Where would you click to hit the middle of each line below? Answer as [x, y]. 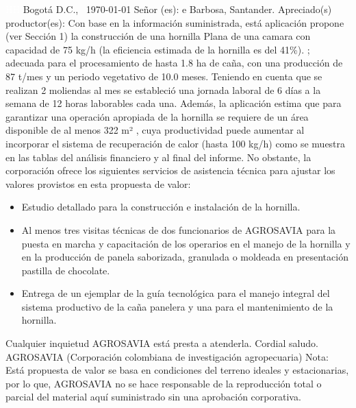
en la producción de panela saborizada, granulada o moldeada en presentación [185, 257]
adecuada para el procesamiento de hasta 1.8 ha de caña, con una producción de [174, 63]
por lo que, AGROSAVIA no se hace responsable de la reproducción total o [164, 383]
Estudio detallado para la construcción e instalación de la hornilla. [161, 207]
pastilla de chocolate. [66, 270]
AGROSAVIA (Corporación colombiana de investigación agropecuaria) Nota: [167, 356]
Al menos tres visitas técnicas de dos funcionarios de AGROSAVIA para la [179, 229]
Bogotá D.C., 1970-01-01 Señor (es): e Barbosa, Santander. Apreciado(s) [177, 9]
